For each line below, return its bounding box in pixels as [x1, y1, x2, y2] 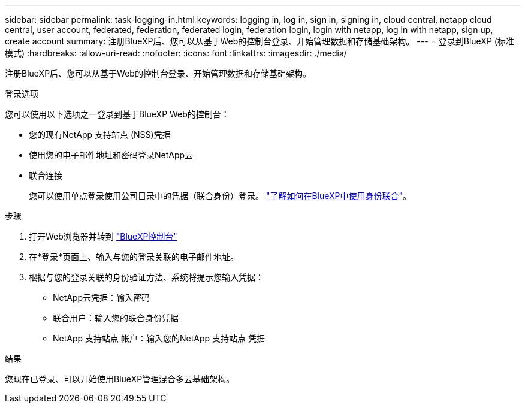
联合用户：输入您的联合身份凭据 [53, 313, 179, 323]
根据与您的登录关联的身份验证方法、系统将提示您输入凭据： [29, 272, 264, 282]
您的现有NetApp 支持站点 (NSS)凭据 [29, 129, 171, 140]
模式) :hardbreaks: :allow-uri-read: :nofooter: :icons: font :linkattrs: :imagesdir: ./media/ [5, 48, 347, 58]
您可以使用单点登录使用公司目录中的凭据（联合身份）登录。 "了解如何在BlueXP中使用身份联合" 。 [29, 191, 412, 201]
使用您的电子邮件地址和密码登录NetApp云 [29, 150, 194, 160]
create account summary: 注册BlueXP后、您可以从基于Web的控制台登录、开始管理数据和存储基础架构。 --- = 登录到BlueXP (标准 [5, 36, 514, 46]
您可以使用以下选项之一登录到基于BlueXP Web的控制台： [5, 109, 230, 119]
